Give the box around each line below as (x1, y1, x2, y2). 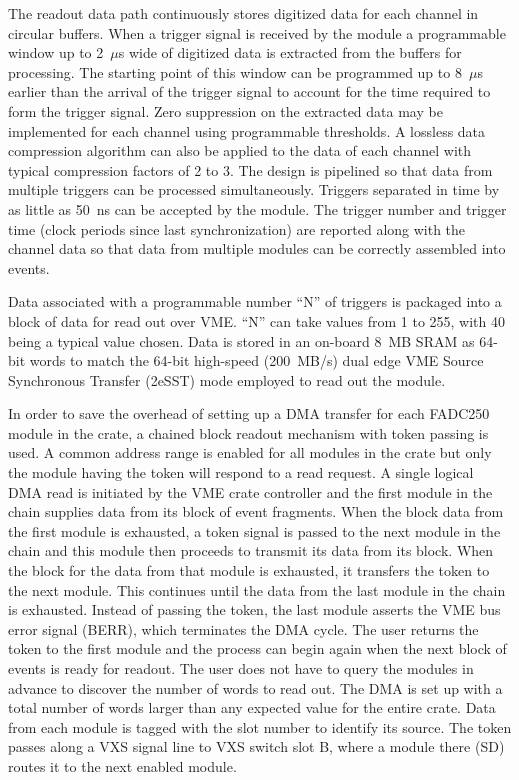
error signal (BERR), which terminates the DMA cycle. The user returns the (8, 618, 479, 639)
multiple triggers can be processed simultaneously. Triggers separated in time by (8, 179, 500, 200)
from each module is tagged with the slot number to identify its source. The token (8, 716, 512, 737)
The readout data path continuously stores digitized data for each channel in (8, 3, 479, 23)
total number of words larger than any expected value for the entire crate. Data (8, 697, 496, 718)
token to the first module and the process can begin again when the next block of (8, 638, 507, 659)
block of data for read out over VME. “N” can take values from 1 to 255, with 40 (8, 310, 506, 331)
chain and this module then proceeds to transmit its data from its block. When (8, 540, 494, 561)
